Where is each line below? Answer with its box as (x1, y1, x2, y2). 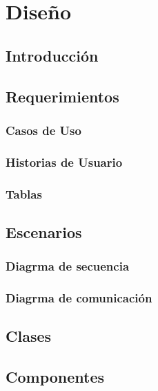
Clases (6, 325, 52, 347)
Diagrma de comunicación (6, 289, 152, 307)
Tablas (6, 185, 42, 202)
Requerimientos (6, 85, 119, 107)
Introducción (6, 44, 99, 66)
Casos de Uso (6, 121, 81, 138)
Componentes (6, 366, 105, 388)
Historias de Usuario (6, 153, 123, 170)
